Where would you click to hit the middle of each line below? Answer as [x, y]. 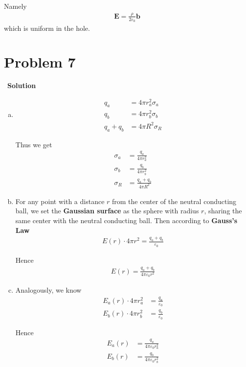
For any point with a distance [60, 201]
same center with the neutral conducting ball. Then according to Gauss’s [126, 220]
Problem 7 [40, 61]
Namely [15, 6]
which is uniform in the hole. [47, 28]
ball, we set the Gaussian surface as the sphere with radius [107, 211]
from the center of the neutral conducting [174, 201]
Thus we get [34, 144]
